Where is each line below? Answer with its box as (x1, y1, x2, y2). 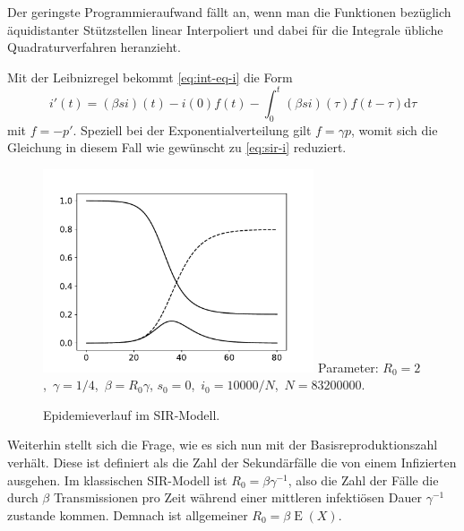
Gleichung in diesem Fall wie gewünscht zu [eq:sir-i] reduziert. (7, 138, 347, 157)
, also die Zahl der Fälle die (288, 470, 439, 489)
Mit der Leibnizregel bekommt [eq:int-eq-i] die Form (7, 67, 293, 86)
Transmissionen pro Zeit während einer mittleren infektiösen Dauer (53, 488, 422, 507)
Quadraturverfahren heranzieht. (7, 38, 181, 56)
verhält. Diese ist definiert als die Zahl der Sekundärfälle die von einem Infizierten (7, 453, 457, 471)
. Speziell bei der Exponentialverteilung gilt (73, 120, 312, 139)
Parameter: (318, 357, 379, 376)
